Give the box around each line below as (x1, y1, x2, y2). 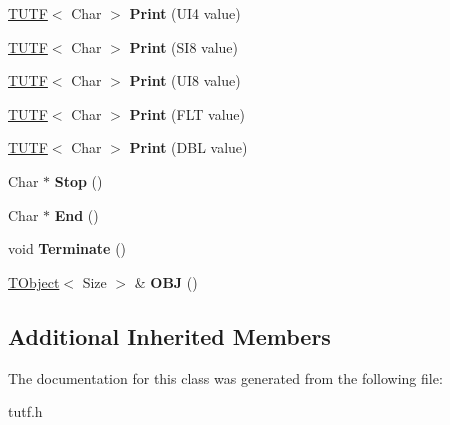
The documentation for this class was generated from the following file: (8, 367, 443, 388)
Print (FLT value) (129, 103, 245, 124)
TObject (8, 271, 60, 292)
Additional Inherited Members (8, 320, 331, 351)
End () (54, 204, 99, 225)
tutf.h (8, 401, 43, 422)
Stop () (54, 170, 103, 191)
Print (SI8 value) (129, 36, 238, 57)
